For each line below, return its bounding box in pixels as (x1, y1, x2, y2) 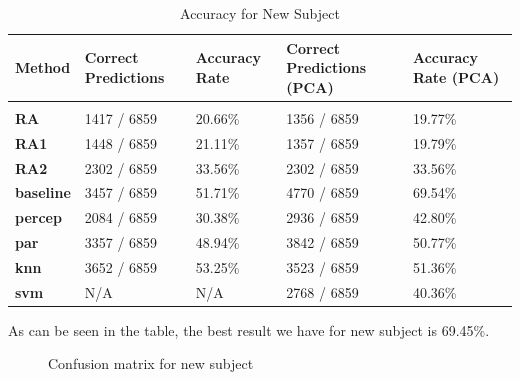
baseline (15, 182, 71, 203)
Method (15, 57, 71, 78)
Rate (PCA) (412, 66, 500, 87)
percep (15, 207, 62, 228)
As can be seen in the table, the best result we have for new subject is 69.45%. (8, 319, 490, 340)
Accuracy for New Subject (180, 3, 340, 23)
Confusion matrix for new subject (48, 353, 254, 374)
